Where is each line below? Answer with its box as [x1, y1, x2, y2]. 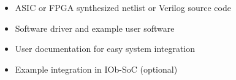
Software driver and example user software [15, 21, 175, 34]
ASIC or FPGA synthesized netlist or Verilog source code [15, 1, 231, 13]
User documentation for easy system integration [15, 42, 196, 55]
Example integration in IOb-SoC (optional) [15, 62, 178, 75]
